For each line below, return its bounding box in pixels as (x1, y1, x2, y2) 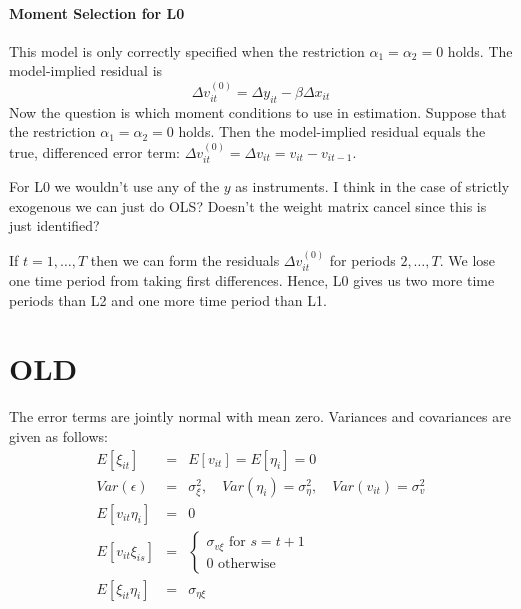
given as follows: (9, 425, 108, 446)
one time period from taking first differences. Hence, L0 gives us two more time (9, 270, 495, 291)
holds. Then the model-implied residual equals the (178, 121, 486, 142)
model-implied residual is (9, 60, 163, 81)
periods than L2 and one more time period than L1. (9, 289, 327, 310)
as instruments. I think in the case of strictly (235, 176, 510, 197)
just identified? (9, 215, 100, 236)
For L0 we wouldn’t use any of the (9, 176, 220, 197)
